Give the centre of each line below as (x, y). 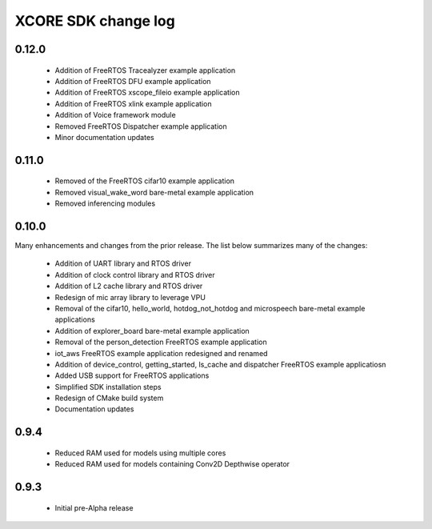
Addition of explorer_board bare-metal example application (152, 331)
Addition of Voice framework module (115, 115)
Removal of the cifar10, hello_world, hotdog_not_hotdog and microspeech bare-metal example (210, 308)
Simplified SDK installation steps (108, 387)
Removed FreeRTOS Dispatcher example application (141, 126)
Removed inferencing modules (105, 203)
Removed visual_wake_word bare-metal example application (154, 192)
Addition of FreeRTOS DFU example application (133, 81)
